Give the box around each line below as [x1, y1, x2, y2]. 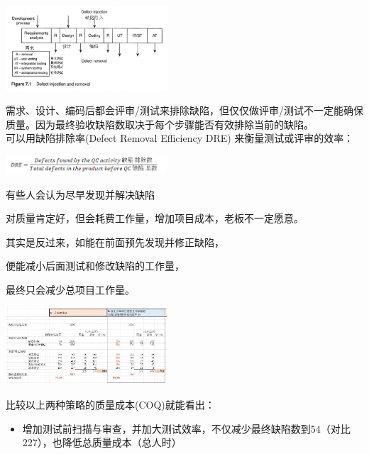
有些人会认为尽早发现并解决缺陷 [6, 187, 155, 201]
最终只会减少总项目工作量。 [6, 282, 135, 297]
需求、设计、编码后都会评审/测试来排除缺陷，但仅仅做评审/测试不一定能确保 [6, 103, 363, 118]
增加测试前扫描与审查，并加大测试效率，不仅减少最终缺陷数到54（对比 [22, 421, 351, 436]
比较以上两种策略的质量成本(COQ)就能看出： [6, 397, 215, 412]
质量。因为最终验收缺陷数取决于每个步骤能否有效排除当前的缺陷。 [6, 116, 314, 131]
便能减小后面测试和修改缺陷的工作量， [6, 258, 184, 273]
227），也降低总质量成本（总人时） [22, 435, 182, 450]
